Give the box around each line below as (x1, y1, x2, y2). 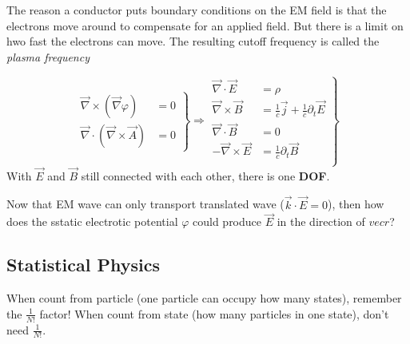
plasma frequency (6, 48, 90, 65)
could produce (193, 213, 262, 230)
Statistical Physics (6, 252, 160, 277)
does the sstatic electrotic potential (6, 213, 178, 230)
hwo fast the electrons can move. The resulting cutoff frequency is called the (6, 33, 380, 49)
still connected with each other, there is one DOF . (81, 167, 330, 184)
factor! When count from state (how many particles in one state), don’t (39, 305, 389, 322)
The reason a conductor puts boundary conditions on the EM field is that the (6, 2, 387, 18)
